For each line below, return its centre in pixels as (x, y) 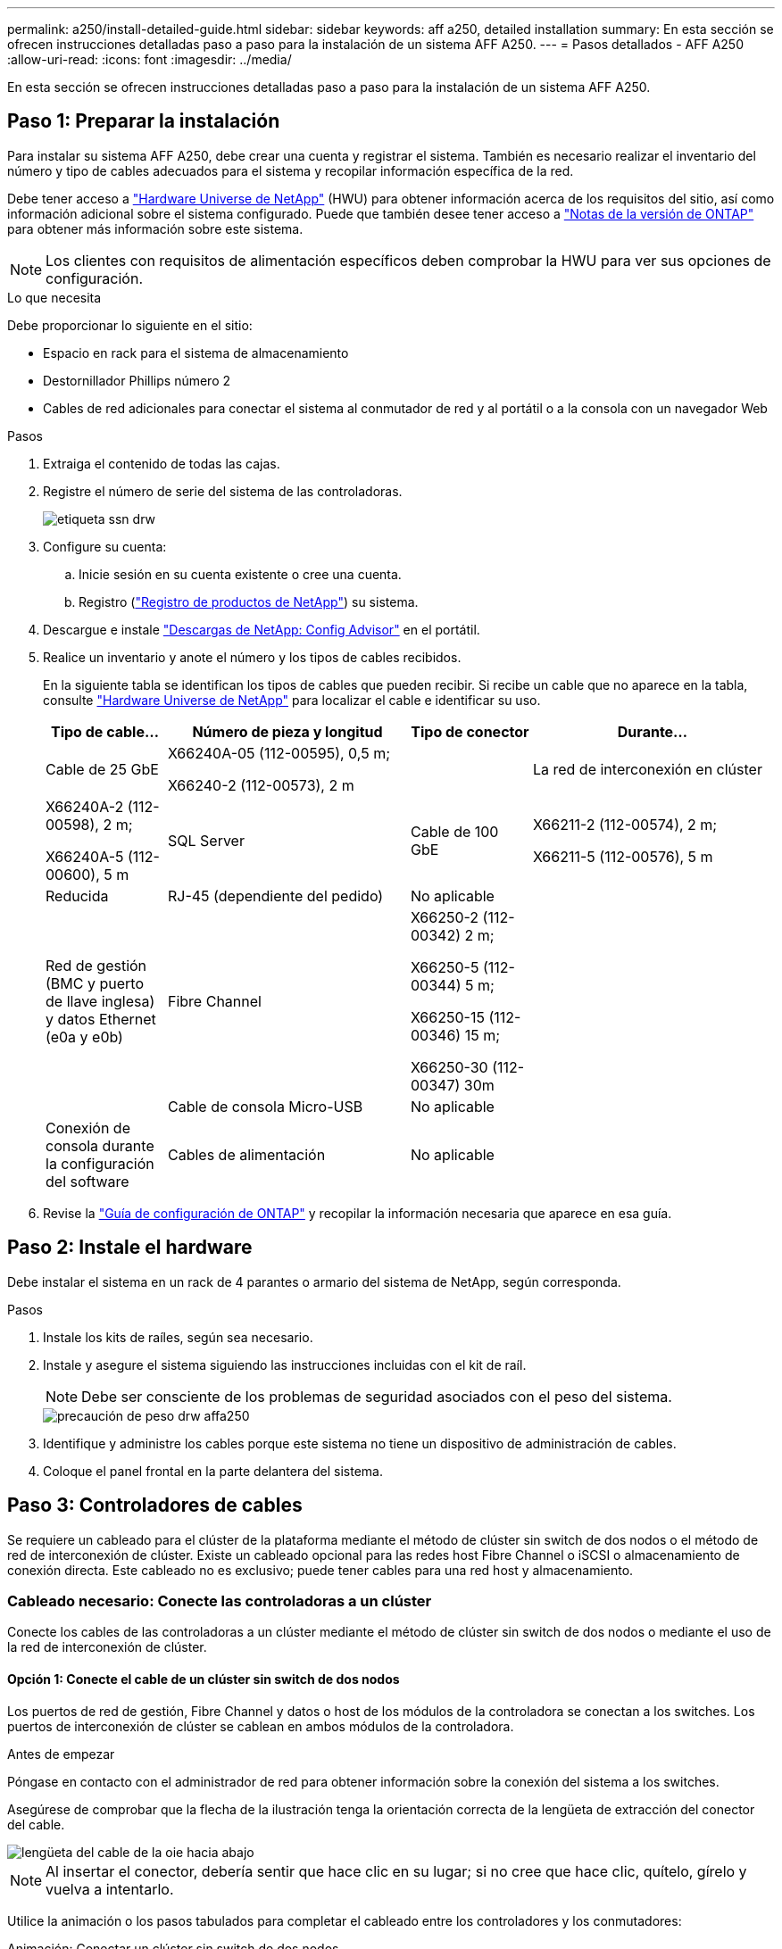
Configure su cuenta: (105, 546)
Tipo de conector (470, 731)
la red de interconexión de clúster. (107, 1647)
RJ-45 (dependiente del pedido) (275, 896)
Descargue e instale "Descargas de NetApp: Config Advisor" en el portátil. (262, 629)
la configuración (100, 1163)
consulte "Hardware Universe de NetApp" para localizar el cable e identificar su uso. (292, 700)
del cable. (36, 1824)
